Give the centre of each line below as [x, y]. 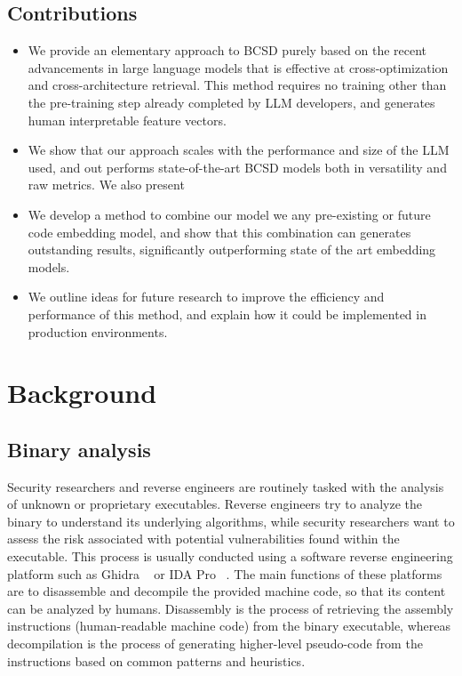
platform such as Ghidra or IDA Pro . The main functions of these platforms [225, 573]
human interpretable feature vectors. [127, 120]
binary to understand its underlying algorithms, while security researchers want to [231, 521]
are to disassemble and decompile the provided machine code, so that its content [227, 591]
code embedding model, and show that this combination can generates [219, 232]
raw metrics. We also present [106, 185]
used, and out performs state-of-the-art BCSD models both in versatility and [237, 167]
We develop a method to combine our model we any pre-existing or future [229, 214]
